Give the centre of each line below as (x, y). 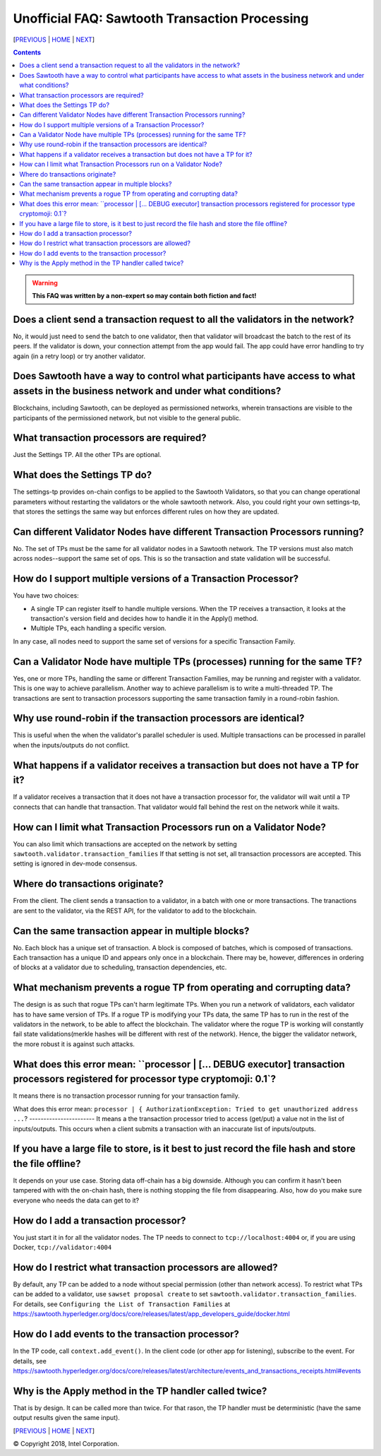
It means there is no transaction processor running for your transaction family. (126, 1096)
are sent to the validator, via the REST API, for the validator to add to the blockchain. (135, 911)
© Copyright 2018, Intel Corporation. (66, 1443)
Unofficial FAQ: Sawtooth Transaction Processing (161, 18)
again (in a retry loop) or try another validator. (79, 356)
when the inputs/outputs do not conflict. (71, 745)
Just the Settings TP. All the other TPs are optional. (87, 455)
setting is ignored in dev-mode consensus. (75, 864)
